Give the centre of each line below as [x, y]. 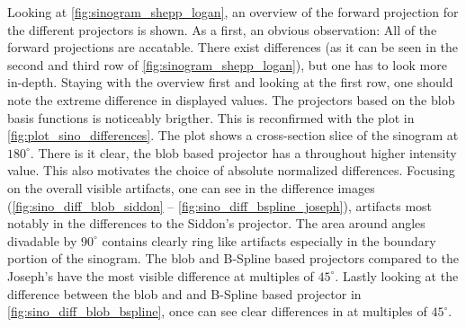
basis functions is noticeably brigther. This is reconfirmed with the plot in [211, 117]
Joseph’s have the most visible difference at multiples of [161, 275]
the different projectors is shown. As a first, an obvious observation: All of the [222, 29]
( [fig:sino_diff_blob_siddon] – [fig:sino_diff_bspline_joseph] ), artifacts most [220, 205]
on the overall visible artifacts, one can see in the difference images [191, 187]
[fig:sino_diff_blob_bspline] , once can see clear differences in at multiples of [217, 311]
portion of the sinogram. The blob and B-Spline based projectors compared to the [233, 258]
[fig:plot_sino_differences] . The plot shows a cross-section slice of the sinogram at [233, 135]
